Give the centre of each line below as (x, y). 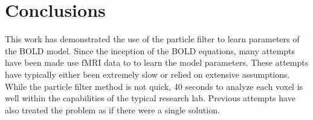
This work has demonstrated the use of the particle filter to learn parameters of (152, 39)
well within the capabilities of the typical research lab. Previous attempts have (150, 98)
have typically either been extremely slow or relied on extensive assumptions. (147, 74)
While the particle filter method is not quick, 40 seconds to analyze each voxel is (154, 86)
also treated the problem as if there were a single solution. (112, 109)
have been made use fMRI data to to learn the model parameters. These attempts (157, 62)
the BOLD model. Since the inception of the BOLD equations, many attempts (150, 50)
